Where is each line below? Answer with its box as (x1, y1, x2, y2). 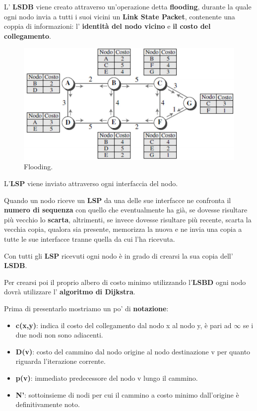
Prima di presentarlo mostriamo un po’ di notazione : (4, 303, 169, 313)
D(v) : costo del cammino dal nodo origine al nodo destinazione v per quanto (15, 346, 251, 356)
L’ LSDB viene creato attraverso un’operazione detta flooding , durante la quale (4, 1, 252, 11)
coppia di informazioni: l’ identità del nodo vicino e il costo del (4, 21, 211, 31)
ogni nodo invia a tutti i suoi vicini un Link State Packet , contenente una (4, 11, 235, 21)
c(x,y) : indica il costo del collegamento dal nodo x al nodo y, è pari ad (15, 320, 232, 330)
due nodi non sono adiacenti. (15, 330, 103, 340)
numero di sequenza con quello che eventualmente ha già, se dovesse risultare (4, 205, 248, 215)
